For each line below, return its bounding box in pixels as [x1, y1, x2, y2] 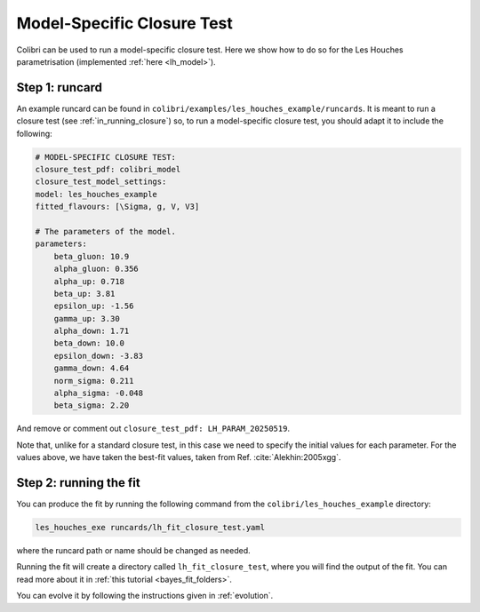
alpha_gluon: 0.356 [53, 264, 140, 274]
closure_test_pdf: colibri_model [35, 164, 181, 174]
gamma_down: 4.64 [53, 363, 130, 373]
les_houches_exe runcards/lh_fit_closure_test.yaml [35, 522, 266, 533]
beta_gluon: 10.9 [53, 251, 130, 261]
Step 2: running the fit [16, 475, 141, 490]
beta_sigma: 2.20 [53, 401, 130, 410]
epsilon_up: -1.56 [53, 301, 134, 311]
